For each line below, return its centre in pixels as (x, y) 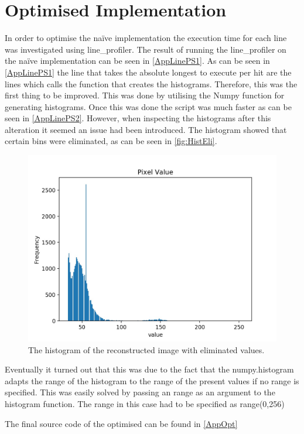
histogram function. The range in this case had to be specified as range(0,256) (145, 404)
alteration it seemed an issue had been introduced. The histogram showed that (146, 129)
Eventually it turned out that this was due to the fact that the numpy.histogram (149, 369)
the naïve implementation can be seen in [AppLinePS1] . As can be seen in (137, 61)
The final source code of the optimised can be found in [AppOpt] (121, 423)
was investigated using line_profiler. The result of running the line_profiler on (146, 49)
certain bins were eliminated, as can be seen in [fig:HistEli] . (111, 141)
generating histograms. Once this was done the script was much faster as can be (148, 106)
